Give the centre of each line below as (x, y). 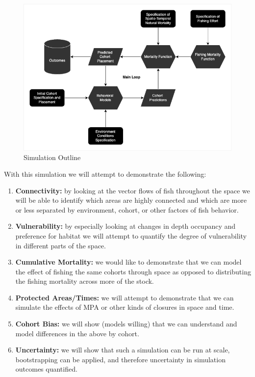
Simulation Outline (52, 157)
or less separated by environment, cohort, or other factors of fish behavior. (127, 209)
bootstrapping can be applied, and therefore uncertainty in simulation (120, 359)
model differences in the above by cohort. (77, 333)
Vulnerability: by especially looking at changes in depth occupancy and (126, 226)
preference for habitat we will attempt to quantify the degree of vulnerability (131, 235)
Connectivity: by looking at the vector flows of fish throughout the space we (133, 190)
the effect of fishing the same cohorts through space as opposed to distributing (133, 271)
